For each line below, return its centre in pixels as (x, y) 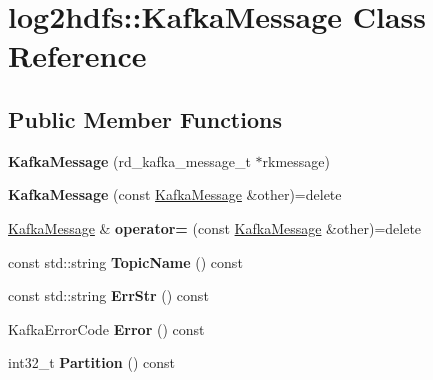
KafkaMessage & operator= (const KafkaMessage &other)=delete (215, 227)
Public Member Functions (145, 118)
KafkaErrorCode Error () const (106, 328)
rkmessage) (296, 160)
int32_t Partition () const (91, 362)
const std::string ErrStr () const (108, 295)
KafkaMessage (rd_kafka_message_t (129, 160)
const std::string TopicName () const (125, 261)
